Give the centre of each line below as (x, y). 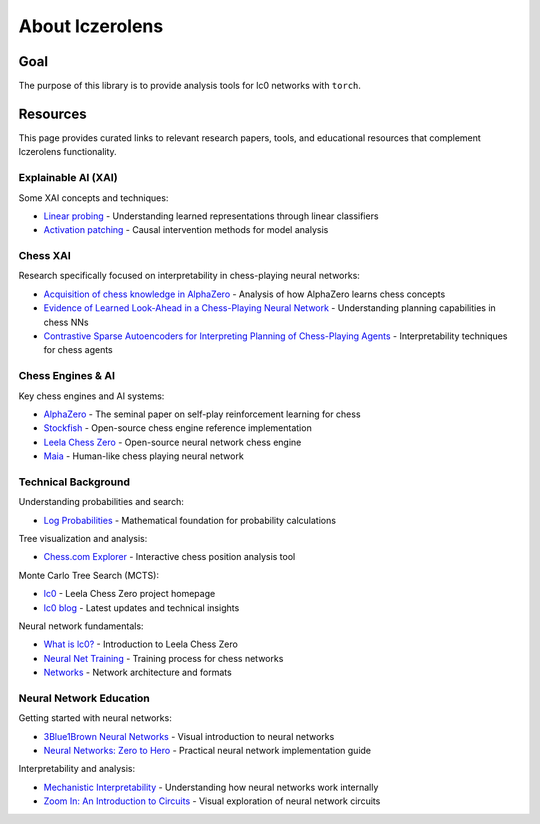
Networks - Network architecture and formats (137, 672)
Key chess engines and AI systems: (91, 396)
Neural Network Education (84, 698)
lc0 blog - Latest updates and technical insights (141, 607)
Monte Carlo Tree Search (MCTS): (89, 575)
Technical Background (74, 482)
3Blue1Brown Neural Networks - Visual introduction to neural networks (189, 736)
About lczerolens (91, 26)
